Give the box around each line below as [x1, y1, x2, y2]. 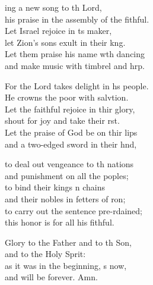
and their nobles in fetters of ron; [5, 192, 126, 205]
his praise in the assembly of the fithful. [5, 12, 149, 25]
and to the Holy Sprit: [5, 248, 86, 260]
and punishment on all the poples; [5, 169, 129, 181]
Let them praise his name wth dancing [5, 48, 145, 60]
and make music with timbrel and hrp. [5, 59, 145, 71]
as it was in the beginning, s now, [5, 259, 127, 271]
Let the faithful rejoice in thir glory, [5, 102, 135, 115]
